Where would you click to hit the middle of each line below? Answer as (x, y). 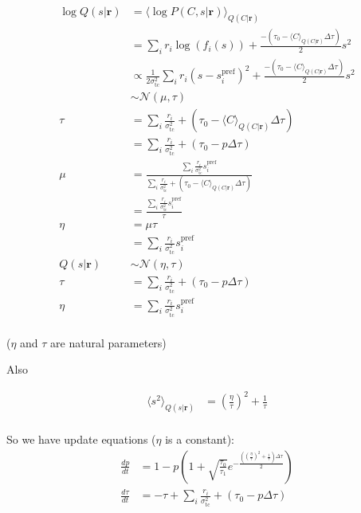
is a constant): (200, 439)
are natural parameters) (108, 342)
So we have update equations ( (81, 439)
